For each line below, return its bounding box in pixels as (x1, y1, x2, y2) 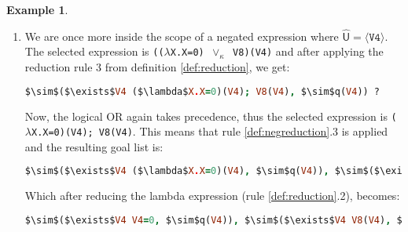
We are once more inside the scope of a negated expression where (24, 27, 339, 44)
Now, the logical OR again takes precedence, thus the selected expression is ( (24, 107, 397, 124)
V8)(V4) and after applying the (233, 43, 384, 60)
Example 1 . (6, 2, 68, 17)
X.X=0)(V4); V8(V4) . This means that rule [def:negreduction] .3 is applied (31, 123, 388, 140)
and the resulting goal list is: (24, 138, 164, 154)
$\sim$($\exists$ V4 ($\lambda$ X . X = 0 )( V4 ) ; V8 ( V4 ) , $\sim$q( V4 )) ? (24, 85, 380, 97)
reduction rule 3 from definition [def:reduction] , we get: (24, 59, 290, 75)
